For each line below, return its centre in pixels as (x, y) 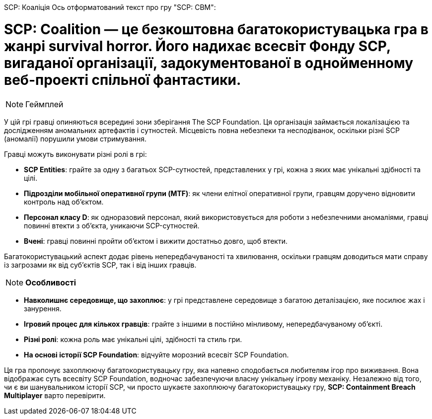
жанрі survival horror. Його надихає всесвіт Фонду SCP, (197, 46)
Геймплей (44, 104)
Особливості (51, 282)
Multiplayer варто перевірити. (55, 395)
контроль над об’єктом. (64, 202)
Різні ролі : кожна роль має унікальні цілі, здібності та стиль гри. (133, 339)
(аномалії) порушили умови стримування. (75, 139)
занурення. (43, 308)
